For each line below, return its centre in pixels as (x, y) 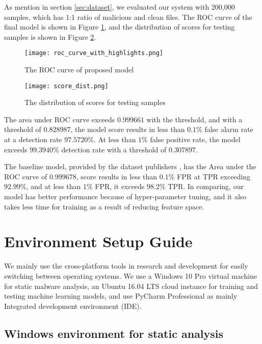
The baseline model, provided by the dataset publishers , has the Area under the (130, 166)
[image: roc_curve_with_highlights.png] (94, 53)
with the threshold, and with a (194, 119)
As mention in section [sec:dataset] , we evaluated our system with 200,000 (120, 7)
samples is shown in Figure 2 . (50, 36)
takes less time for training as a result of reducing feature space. (104, 206)
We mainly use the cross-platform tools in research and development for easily (126, 266)
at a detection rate (33, 139)
